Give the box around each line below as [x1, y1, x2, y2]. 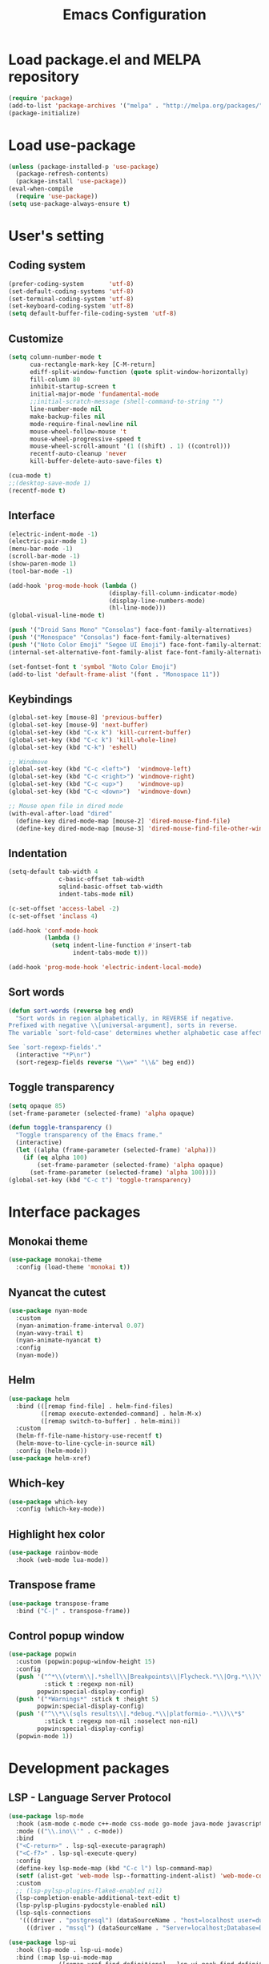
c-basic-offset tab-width [58, 875, 146, 883]
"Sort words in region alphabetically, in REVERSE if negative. [15, 1014, 235, 1022]
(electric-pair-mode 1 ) [8, 537, 88, 545]
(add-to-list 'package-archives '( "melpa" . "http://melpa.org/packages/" [8, 102, 263, 110]
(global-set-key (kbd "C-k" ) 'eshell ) [8, 743, 138, 751]
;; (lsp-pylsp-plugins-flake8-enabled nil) [15, 1886, 163, 1895]
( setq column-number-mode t [8, 352, 102, 361]
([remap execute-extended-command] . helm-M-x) [40, 1410, 203, 1418]
